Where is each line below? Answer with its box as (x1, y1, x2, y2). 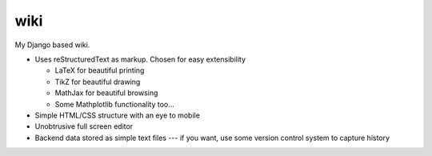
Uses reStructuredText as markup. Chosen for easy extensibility (34, 54, 246, 64)
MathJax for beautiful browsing (54, 88, 158, 98)
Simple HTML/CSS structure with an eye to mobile (34, 110, 200, 120)
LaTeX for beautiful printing (54, 66, 145, 75)
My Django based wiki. (14, 40, 90, 50)
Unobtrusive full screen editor (34, 122, 134, 131)
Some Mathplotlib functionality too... (54, 99, 175, 109)
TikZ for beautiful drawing (54, 77, 141, 86)
